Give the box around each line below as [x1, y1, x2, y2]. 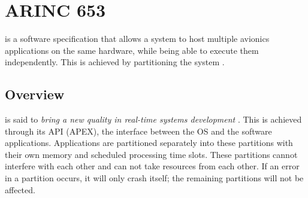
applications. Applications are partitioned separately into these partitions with [5, 136, 293, 149]
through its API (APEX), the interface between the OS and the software [5, 124, 272, 137]
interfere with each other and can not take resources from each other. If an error [5, 160, 300, 172]
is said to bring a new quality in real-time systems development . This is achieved [5, 113, 302, 126]
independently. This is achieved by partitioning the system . [5, 56, 225, 68]
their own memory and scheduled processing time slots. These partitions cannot [5, 148, 298, 160]
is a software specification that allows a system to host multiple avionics [5, 32, 270, 45]
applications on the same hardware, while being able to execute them [5, 44, 259, 56]
